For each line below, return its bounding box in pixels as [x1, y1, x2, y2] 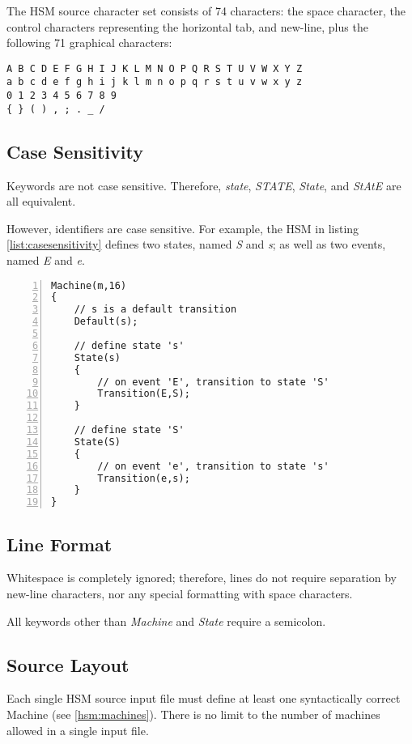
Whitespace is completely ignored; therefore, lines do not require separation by [6, 569, 397, 586]
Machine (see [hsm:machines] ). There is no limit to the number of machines [6, 705, 380, 722]
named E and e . [6, 251, 85, 268]
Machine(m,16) [51, 279, 127, 291]
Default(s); [74, 316, 138, 328]
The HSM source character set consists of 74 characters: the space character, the [6, 2, 406, 19]
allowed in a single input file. [6, 721, 149, 738]
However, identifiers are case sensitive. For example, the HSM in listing [6, 219, 359, 236]
